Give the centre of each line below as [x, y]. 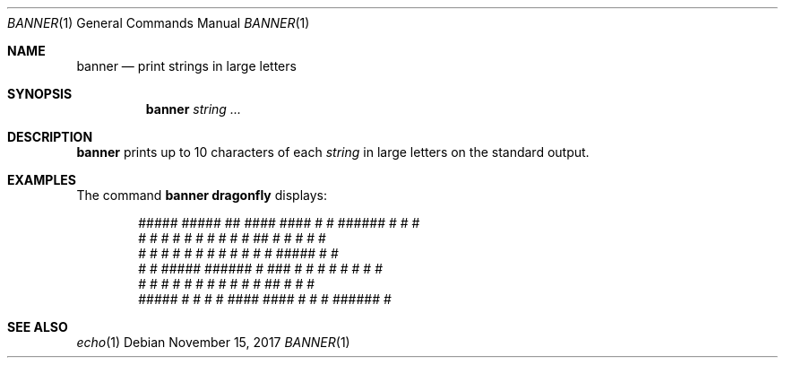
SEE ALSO [38, 327]
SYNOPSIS [40, 94]
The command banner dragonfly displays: [202, 195]
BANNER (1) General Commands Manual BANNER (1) [159, 23]
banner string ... [193, 109]
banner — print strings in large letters [186, 66]
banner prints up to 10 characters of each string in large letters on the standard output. [333, 152]
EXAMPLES [42, 180]
